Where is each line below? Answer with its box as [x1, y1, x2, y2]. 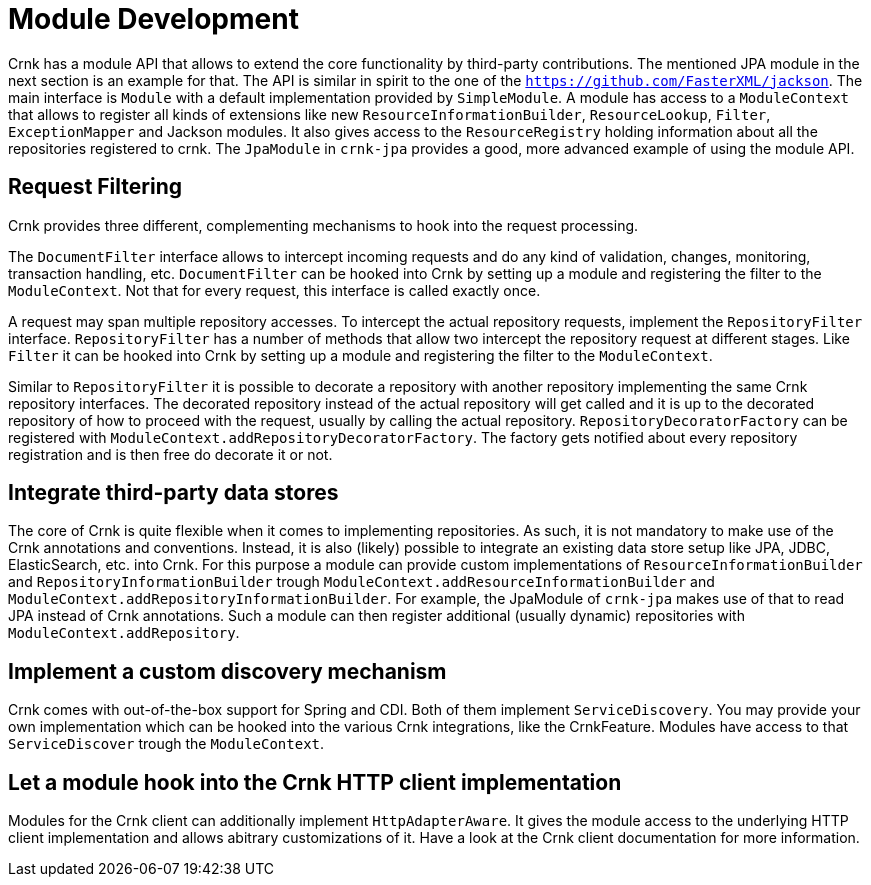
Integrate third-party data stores [8, 480, 339, 506]
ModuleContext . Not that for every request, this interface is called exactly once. [8, 281, 541, 299]
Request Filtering [8, 174, 182, 200]
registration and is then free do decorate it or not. [8, 445, 333, 463]
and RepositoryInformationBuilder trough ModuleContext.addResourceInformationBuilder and [8, 573, 715, 591]
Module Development [8, 2, 299, 36]
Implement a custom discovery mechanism [8, 658, 447, 684]
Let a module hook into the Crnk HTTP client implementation [8, 769, 622, 795]
